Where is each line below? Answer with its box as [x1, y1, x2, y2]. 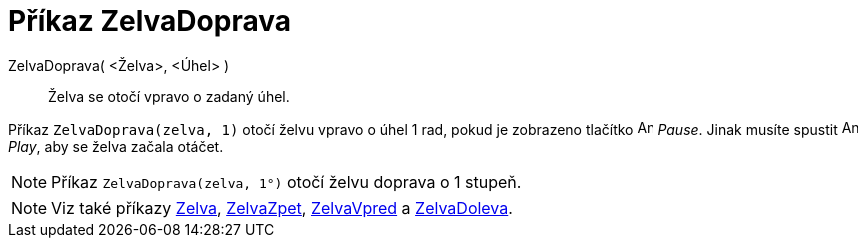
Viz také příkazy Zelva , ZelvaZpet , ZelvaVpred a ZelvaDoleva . [51, 197, 513, 218]
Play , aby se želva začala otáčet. [8, 137, 224, 155]
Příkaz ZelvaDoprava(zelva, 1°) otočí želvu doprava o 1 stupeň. [51, 171, 522, 192]
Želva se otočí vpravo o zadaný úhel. [48, 87, 290, 105]
